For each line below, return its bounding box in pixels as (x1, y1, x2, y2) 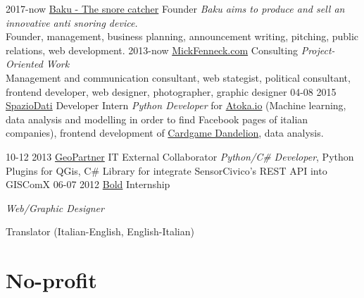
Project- (301, 42, 335, 57)
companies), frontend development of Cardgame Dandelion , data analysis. (6, 125, 324, 140)
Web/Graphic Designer (6, 200, 104, 215)
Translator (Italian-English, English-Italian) (6, 224, 194, 239)
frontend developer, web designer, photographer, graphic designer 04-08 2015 (6, 84, 337, 99)
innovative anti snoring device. (6, 15, 138, 30)
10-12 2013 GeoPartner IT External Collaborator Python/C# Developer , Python (6, 149, 354, 163)
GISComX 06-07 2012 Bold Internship (6, 177, 170, 192)
